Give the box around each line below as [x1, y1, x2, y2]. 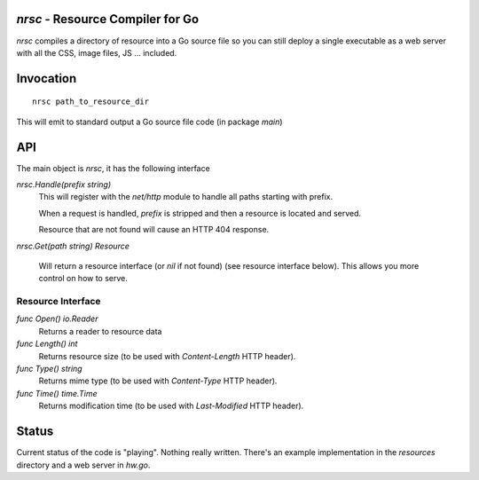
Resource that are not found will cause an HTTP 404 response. [38, 224, 270, 235]
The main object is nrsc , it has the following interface [16, 162, 210, 173]
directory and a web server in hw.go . [16, 460, 151, 470]
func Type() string [16, 364, 83, 374]
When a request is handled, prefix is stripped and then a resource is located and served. [38, 208, 362, 218]
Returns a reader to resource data [38, 326, 162, 336]
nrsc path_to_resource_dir [32, 97, 150, 106]
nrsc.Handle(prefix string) [16, 179, 112, 190]
